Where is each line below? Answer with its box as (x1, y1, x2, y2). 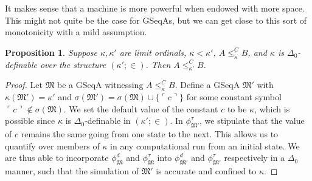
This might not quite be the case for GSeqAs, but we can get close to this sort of (5, 13, 307, 26)
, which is (254, 102, 290, 115)
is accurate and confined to (156, 165, 257, 177)
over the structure (40, 58, 106, 70)
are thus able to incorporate (5, 151, 109, 164)
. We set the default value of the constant (63, 102, 218, 115)
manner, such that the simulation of (5, 165, 139, 177)
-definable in (85, 114, 131, 127)
